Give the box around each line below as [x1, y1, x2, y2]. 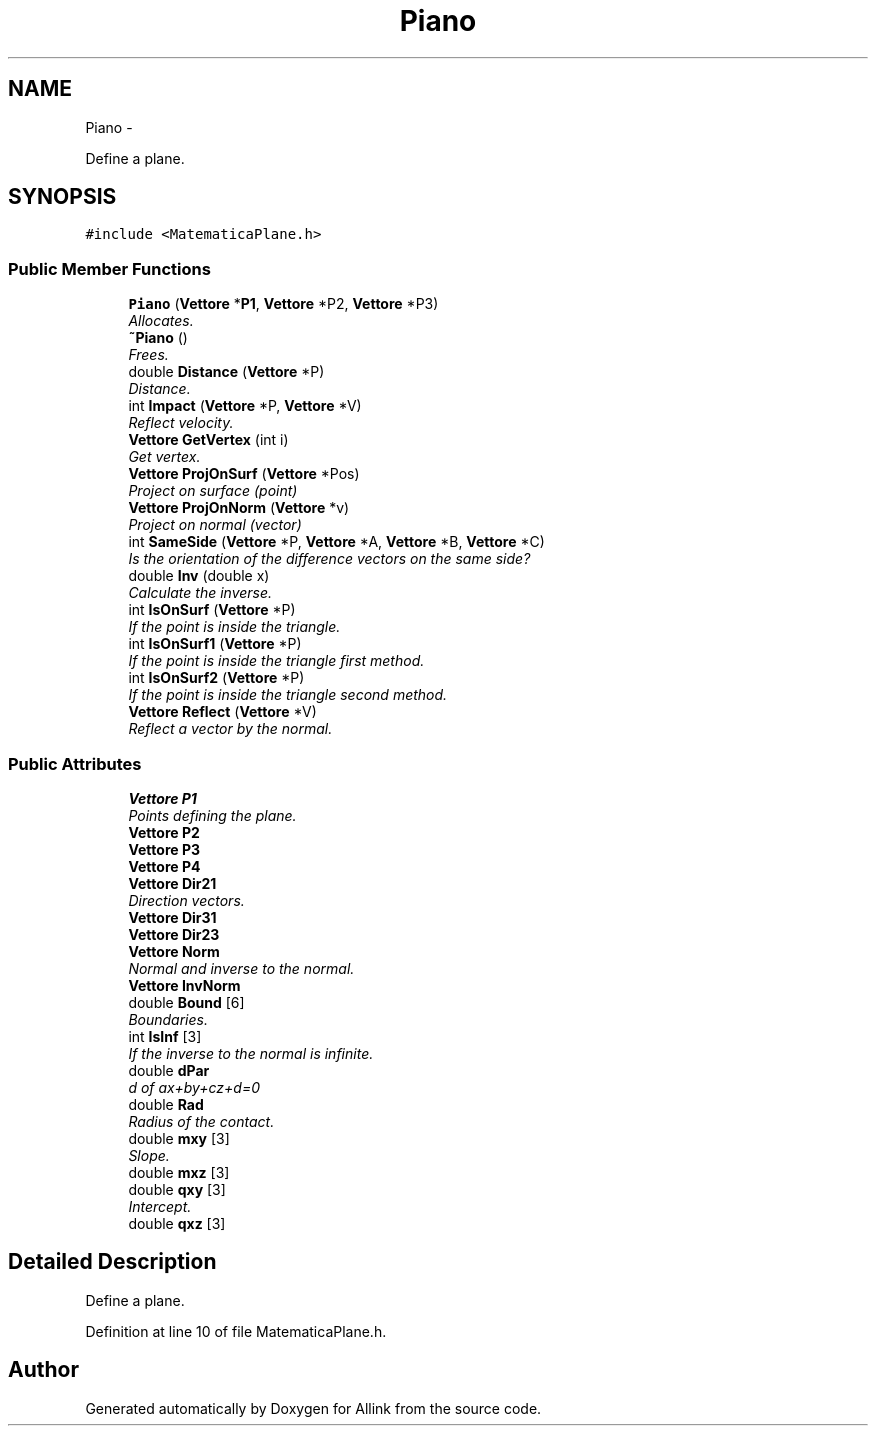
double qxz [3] [128, 1214, 226, 1232]
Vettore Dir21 [128, 874, 217, 892]
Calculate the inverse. [128, 584, 273, 602]
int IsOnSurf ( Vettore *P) [128, 601, 296, 619]
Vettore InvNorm [128, 976, 241, 994]
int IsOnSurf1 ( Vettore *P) [128, 635, 302, 653]
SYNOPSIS [8, 184, 117, 210]
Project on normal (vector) [128, 516, 302, 534]
